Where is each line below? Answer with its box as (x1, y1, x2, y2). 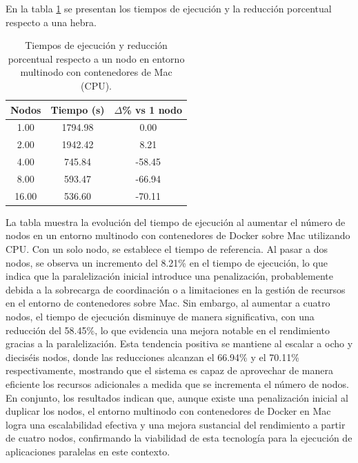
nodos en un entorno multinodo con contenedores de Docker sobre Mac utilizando (6, 228, 350, 243)
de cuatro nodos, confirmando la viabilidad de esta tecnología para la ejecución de (6, 431, 352, 445)
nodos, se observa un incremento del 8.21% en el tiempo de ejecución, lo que (6, 255, 328, 269)
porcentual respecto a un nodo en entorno (8, 51, 185, 65)
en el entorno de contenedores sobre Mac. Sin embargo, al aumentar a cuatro (6, 296, 330, 310)
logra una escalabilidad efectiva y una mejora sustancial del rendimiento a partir (6, 417, 346, 431)
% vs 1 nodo (122, 102, 183, 116)
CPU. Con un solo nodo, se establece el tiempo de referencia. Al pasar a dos (6, 242, 328, 256)
